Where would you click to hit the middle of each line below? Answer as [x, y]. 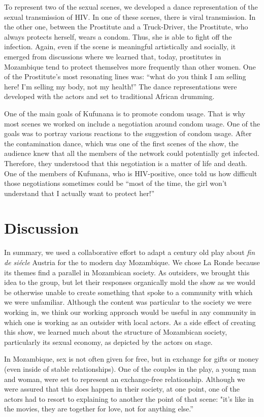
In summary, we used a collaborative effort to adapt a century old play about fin [130, 252]
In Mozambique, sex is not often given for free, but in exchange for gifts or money [131, 359]
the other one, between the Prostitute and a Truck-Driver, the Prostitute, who [126, 27]
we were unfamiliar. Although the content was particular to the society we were [128, 302]
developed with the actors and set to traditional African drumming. [109, 96]
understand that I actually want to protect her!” [79, 193]
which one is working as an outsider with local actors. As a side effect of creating [130, 322]
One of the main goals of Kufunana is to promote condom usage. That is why [125, 113]
